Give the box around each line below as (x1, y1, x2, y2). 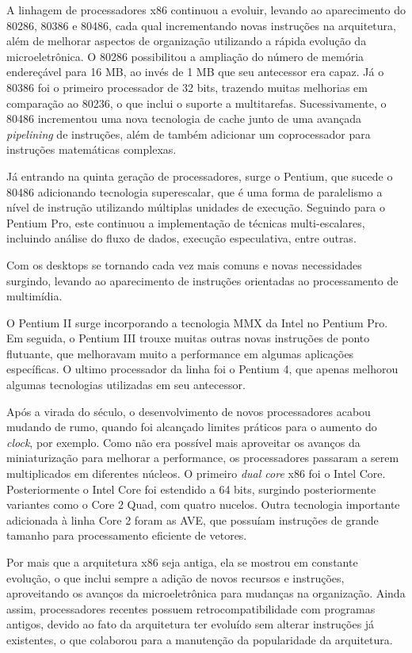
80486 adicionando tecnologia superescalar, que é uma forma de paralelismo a (6, 183, 383, 200)
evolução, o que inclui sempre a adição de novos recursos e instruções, (6, 569, 345, 586)
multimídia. (6, 288, 63, 304)
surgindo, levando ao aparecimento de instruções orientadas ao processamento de (6, 272, 399, 288)
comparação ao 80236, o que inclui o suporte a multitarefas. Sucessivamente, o (6, 94, 387, 111)
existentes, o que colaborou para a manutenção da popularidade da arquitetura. (6, 631, 393, 647)
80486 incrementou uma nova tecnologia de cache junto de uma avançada (6, 110, 361, 127)
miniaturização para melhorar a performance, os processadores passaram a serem (6, 449, 399, 466)
